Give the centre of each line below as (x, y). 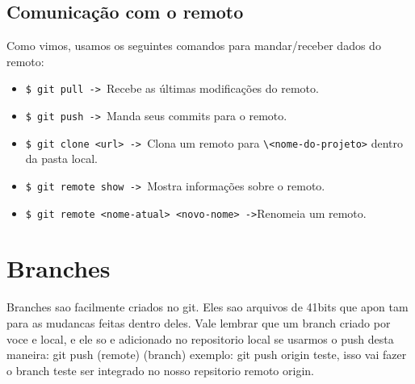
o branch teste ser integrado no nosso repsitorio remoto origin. (160, 370)
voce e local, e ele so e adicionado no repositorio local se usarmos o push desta (200, 338)
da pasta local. (61, 159)
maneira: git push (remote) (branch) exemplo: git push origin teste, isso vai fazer (207, 355)
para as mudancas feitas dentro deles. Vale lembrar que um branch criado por (199, 322)
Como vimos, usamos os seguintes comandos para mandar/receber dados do (194, 46)
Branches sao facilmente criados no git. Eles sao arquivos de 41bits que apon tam (207, 307)
